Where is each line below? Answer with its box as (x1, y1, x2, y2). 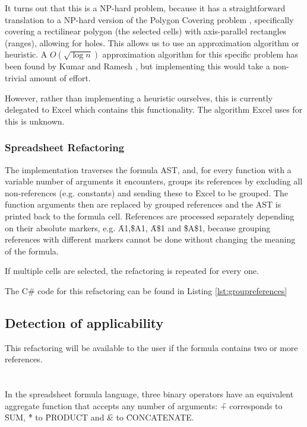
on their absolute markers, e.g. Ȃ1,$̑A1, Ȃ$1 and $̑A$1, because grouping (5, 221, 271, 234)
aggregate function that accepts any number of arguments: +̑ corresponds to (5, 399, 283, 412)
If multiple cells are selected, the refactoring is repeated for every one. (5, 265, 259, 277)
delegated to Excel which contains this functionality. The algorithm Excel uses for (5, 103, 303, 116)
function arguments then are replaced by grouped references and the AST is (5, 198, 281, 211)
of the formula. (5, 244, 59, 257)
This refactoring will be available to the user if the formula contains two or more (5, 341, 298, 353)
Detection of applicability (5, 313, 164, 332)
